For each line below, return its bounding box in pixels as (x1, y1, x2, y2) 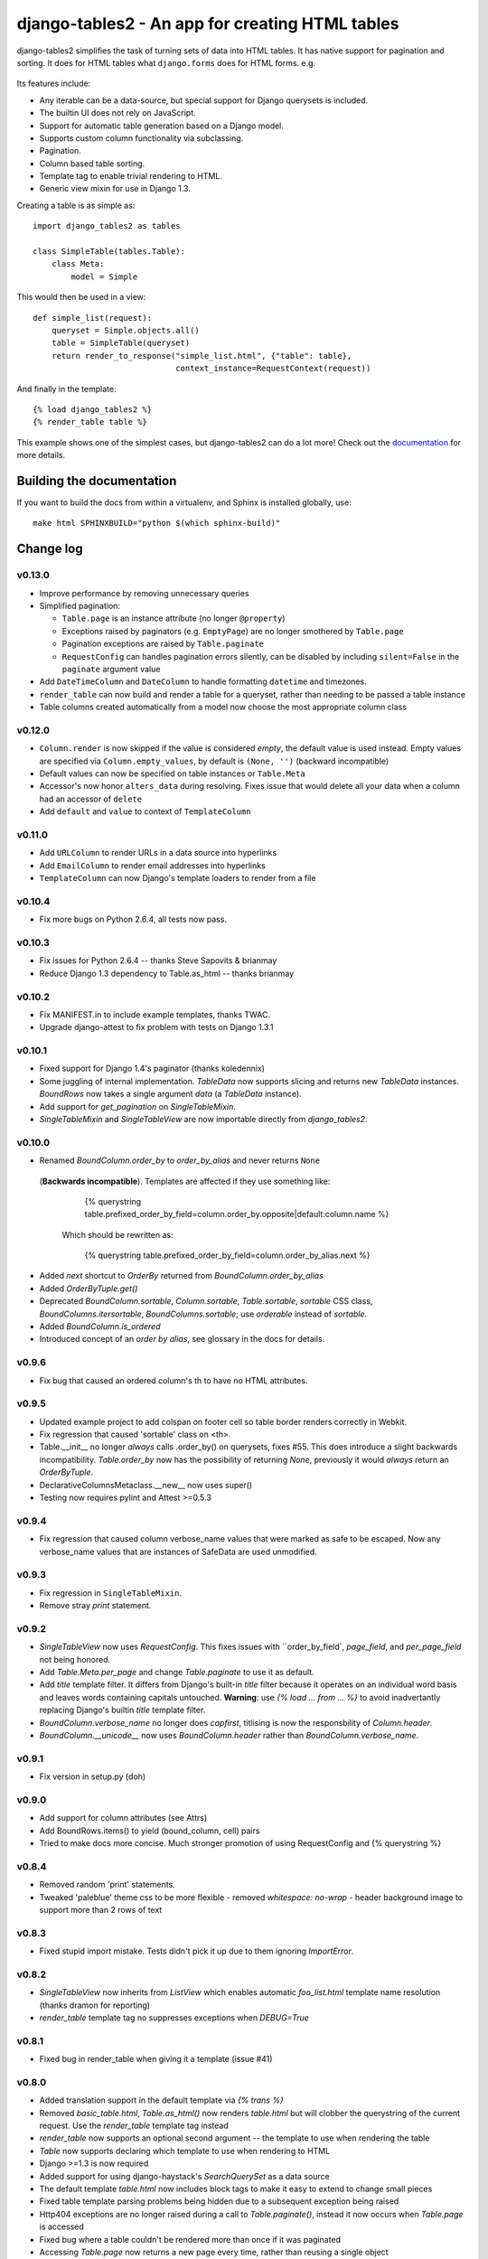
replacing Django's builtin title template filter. (39, 1704, 206, 1716)
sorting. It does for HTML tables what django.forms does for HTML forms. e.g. (16, 57, 316, 68)
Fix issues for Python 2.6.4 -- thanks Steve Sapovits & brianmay (39, 955, 277, 966)
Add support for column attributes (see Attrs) (39, 1813, 208, 1823)
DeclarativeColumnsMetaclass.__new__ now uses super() (39, 1479, 253, 1490)
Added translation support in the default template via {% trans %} (39, 2095, 284, 2105)
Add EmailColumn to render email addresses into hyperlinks (39, 859, 266, 871)
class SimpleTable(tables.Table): (33, 247, 185, 257)
